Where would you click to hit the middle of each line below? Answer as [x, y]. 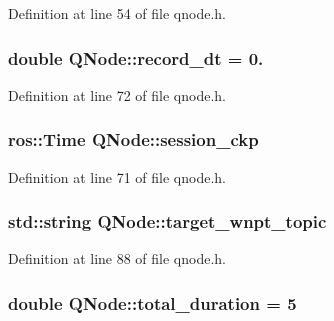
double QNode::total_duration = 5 [152, 302]
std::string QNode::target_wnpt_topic [167, 221]
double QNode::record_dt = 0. [136, 57]
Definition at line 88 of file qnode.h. [117, 258]
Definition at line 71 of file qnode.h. [117, 176]
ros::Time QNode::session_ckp [133, 139]
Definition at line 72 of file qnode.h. [117, 94]
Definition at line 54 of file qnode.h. [117, 13]
